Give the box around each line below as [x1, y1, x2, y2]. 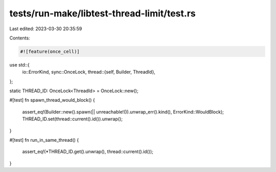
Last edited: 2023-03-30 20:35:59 [9, 26, 82, 32]
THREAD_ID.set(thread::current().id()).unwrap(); [22, 116, 123, 122]
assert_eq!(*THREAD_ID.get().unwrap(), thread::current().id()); [22, 148, 153, 155]
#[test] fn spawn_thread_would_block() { [9, 97, 95, 103]
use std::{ [9, 61, 30, 68]
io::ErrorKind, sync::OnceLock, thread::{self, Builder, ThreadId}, [22, 69, 155, 75]
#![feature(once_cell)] [20, 49, 80, 54]
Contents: [9, 35, 30, 41]
